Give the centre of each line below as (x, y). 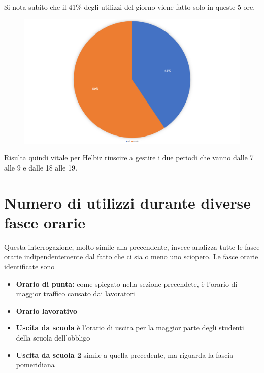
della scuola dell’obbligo (53, 337)
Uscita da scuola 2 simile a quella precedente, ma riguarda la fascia (125, 354)
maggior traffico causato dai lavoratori (75, 294)
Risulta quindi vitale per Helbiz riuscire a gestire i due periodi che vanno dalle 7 (129, 158)
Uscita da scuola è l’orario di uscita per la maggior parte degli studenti (130, 328)
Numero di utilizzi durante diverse (127, 202)
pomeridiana (35, 365)
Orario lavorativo (47, 310)
